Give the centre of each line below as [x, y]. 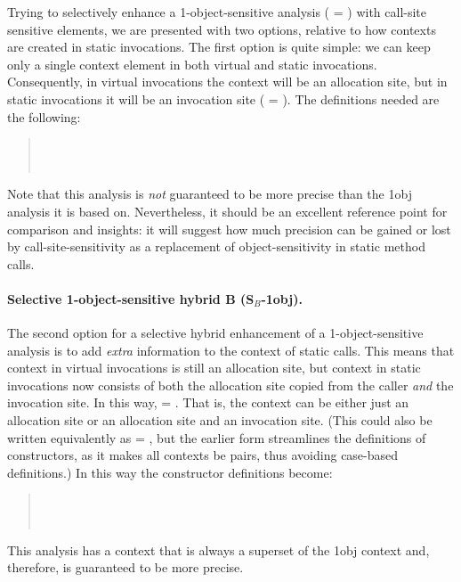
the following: [44, 116]
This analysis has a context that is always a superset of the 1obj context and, [218, 549]
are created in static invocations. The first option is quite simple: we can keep [219, 47]
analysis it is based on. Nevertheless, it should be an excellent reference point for [227, 211]
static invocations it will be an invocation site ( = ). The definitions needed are [223, 98]
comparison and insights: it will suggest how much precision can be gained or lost [229, 229]
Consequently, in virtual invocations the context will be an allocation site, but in [227, 82]
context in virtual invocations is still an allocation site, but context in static [214, 368]
